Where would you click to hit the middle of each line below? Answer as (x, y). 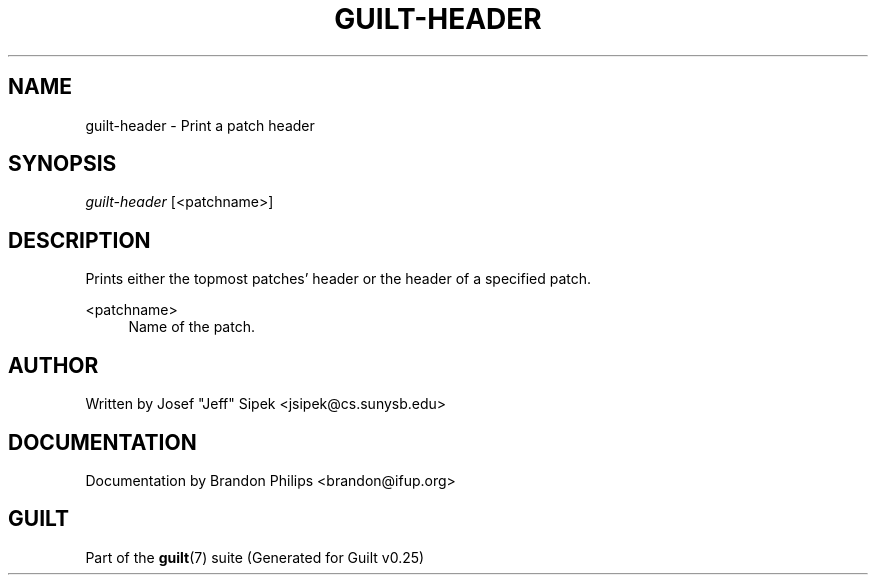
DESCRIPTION (79, 240)
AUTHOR (53, 365)
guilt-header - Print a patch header (200, 125)
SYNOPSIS (62, 164)
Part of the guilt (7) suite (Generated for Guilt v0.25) (255, 557)
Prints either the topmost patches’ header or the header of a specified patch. (338, 279)
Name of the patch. (191, 327)
